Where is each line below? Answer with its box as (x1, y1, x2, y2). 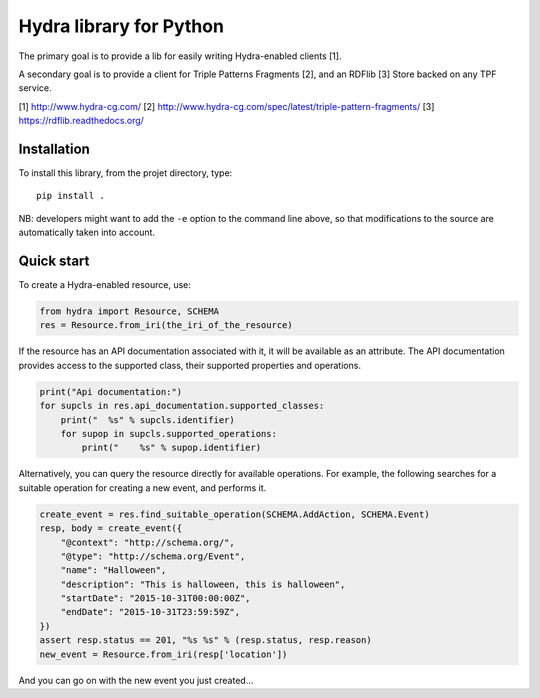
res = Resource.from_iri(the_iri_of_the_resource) (39, 320, 294, 331)
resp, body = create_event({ (39, 523, 183, 534)
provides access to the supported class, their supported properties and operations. (18, 359, 362, 371)
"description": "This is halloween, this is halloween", (60, 578, 346, 590)
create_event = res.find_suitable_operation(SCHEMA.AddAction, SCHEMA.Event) (39, 508, 430, 520)
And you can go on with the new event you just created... (18, 674, 254, 686)
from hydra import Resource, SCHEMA (39, 306, 220, 317)
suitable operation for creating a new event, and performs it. (18, 481, 267, 494)
